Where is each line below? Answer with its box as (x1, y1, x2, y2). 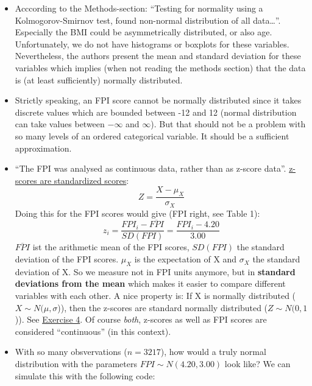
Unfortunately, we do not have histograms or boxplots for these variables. (15, 37, 289, 50)
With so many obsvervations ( (15, 345, 127, 358)
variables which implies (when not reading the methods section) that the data (15, 61, 306, 74)
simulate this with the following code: (15, 369, 155, 382)
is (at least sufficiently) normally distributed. (15, 73, 183, 86)
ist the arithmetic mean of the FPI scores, (32, 240, 190, 253)
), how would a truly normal (160, 345, 266, 358)
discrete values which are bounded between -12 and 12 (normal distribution (15, 105, 297, 118)
